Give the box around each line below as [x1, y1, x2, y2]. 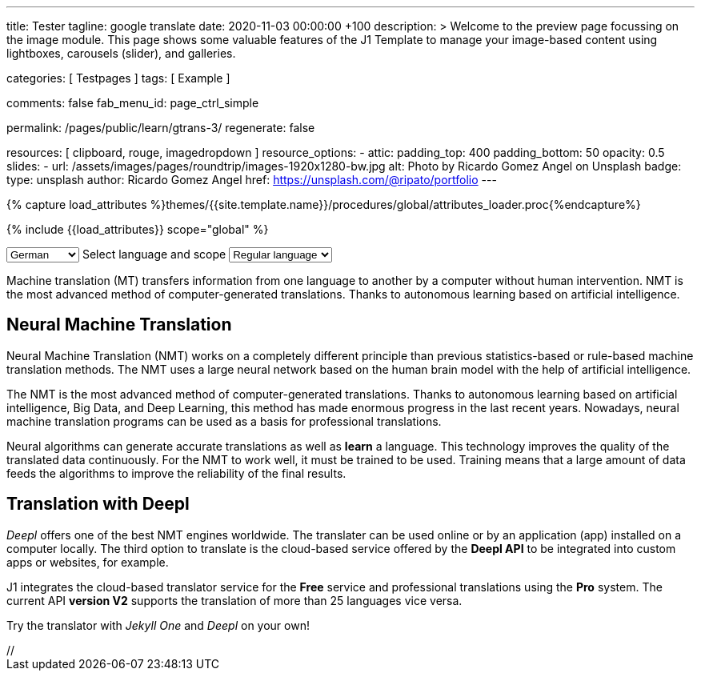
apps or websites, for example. [6, 555, 169, 569]
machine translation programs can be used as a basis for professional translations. [6, 414, 442, 428]
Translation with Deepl [6, 494, 190, 515]
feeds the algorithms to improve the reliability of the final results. [6, 466, 346, 480]
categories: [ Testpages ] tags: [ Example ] [6, 71, 230, 85]
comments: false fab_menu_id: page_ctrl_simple [6, 96, 259, 110]
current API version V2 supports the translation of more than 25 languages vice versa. [6, 593, 463, 607]
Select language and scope [82, 247, 226, 261]
